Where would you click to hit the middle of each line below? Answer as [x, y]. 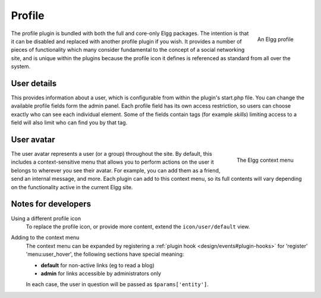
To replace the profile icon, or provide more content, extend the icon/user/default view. [138, 227]
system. [21, 67]
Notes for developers [51, 204]
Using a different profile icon [46, 218]
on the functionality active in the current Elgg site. [72, 187]
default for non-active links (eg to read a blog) [97, 265]
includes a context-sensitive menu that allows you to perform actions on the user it [112, 162]
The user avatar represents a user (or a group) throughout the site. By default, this [111, 154]
